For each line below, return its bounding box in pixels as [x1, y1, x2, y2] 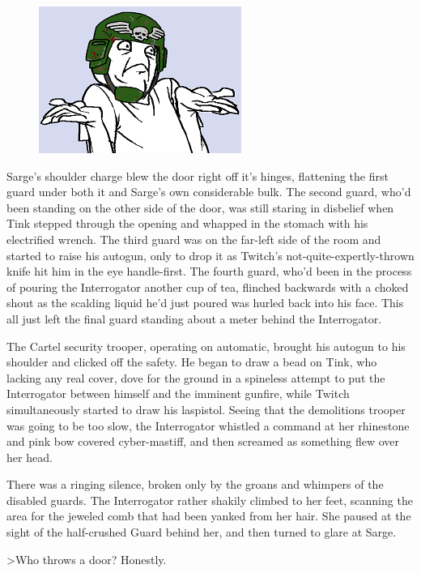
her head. [6, 448, 53, 465]
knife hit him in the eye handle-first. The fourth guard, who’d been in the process [6, 263, 412, 280]
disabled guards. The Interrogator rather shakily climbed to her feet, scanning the [6, 491, 413, 508]
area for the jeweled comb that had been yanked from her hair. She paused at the [6, 507, 411, 524]
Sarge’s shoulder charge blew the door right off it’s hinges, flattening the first [6, 167, 389, 184]
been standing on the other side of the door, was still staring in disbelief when [6, 199, 394, 216]
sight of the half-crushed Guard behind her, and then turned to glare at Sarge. [6, 524, 397, 541]
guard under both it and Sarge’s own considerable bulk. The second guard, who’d [6, 183, 411, 200]
